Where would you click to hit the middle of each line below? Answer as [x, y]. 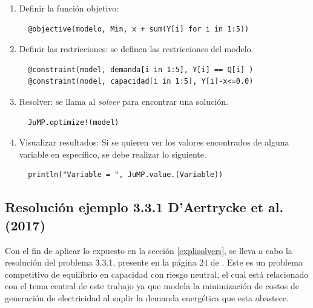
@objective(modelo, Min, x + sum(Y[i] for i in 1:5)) [139, 29]
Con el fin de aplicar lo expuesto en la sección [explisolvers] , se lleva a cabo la [149, 250]
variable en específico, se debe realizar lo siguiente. [113, 154]
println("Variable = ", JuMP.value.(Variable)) [126, 175]
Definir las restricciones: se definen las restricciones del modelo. [136, 49]
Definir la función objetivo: [69, 8]
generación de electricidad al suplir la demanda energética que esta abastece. [147, 297]
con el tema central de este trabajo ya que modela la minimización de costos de [152, 286]
